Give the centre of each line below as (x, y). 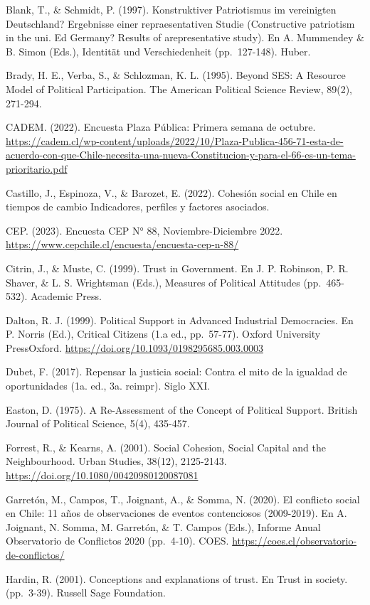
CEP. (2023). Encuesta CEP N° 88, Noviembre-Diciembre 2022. (144, 230)
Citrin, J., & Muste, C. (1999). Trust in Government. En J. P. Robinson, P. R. (177, 268)
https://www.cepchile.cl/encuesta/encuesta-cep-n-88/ (122, 244)
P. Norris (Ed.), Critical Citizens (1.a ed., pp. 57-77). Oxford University (163, 334)
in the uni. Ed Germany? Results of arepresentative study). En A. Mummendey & (185, 37)
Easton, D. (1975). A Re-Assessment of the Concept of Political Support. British (182, 409)
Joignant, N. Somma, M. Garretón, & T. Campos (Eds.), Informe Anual (163, 526)
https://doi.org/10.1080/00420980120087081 (102, 475)
